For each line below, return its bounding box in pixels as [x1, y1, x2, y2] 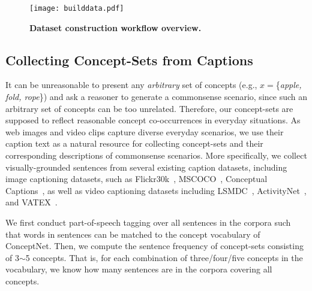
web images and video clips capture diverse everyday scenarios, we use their [5, 125, 284, 138]
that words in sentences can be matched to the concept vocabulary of [5, 228, 260, 240]
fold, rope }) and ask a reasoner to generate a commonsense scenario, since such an [5, 90, 308, 103]
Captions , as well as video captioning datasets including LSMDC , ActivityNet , [5, 184, 307, 196]
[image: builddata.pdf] [29, 4, 124, 13]
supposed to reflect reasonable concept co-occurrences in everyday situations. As [5, 114, 301, 126]
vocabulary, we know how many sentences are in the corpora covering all [5, 263, 272, 275]
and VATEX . [5, 196, 58, 208]
